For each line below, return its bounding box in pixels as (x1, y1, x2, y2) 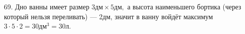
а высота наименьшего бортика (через (127, 1, 242, 11)
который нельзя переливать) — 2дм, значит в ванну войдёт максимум (4, 11, 213, 21)
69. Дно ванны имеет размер (4, 1, 90, 11)
